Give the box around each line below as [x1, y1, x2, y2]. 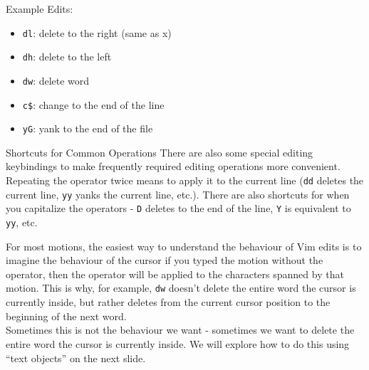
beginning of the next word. [6, 308, 127, 323]
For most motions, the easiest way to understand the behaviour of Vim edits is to [6, 238, 362, 253]
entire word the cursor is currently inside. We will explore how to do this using [6, 336, 350, 351]
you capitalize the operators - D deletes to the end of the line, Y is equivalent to [6, 201, 351, 216]
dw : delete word [22, 73, 90, 88]
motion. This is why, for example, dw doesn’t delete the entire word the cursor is [6, 280, 356, 295]
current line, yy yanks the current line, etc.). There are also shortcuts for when [6, 186, 350, 201]
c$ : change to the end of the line [22, 97, 165, 112]
